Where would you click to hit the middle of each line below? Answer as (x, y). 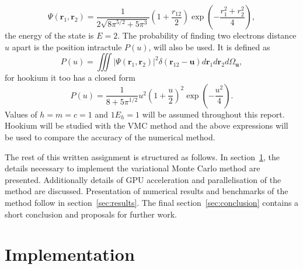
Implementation (70, 254)
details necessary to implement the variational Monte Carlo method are (133, 168)
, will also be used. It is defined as (209, 46)
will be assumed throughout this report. (213, 114)
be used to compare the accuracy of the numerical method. (110, 137)
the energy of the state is (49, 35)
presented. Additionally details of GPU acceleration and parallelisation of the (143, 179)
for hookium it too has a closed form (70, 77)
